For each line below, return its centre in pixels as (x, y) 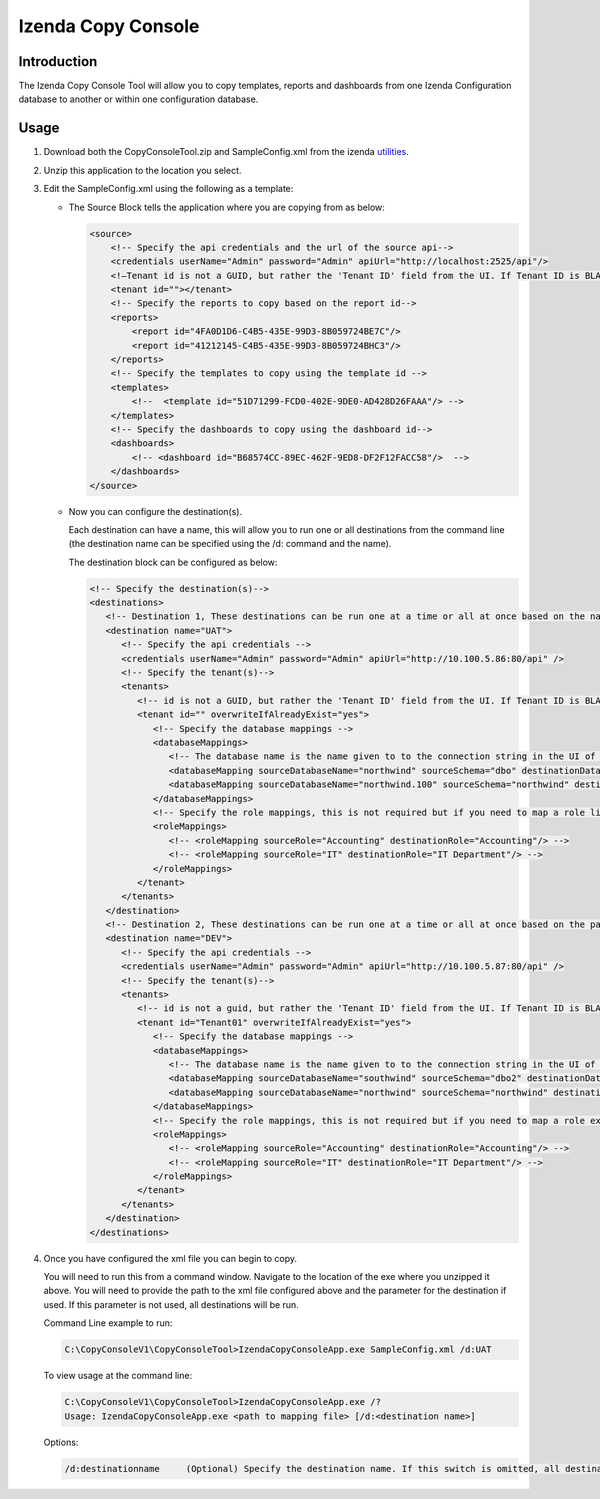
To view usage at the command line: (118, 1376)
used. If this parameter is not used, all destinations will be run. (171, 1304)
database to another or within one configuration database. (138, 99)
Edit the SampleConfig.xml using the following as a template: (168, 189)
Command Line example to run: (108, 1323)
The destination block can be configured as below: (173, 562)
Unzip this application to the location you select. (142, 170)
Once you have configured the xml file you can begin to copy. (170, 1258)
